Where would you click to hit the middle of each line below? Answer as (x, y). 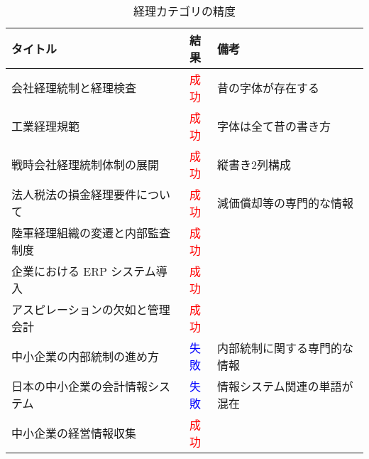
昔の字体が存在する (269, 88)
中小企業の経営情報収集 (74, 433)
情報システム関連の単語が (285, 386)
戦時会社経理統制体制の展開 (86, 164)
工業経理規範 (46, 126)
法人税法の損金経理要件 (74, 194)
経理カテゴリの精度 (184, 11)
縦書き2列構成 (254, 164)
